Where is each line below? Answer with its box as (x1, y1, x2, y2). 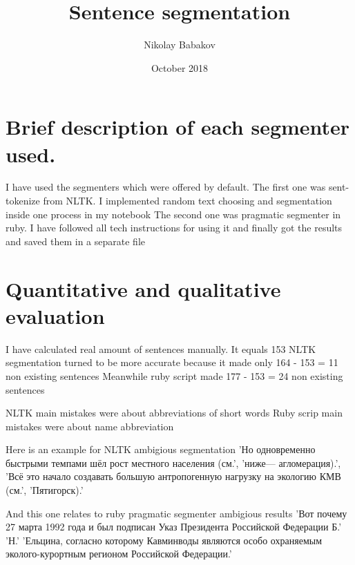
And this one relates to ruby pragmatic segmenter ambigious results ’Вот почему (6, 506, 347, 520)
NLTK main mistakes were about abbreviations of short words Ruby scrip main (6, 405, 343, 420)
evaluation (6, 301, 105, 329)
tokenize (6, 193, 40, 208)
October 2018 (151, 60, 209, 75)
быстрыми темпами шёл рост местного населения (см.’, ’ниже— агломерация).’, (6, 455, 341, 470)
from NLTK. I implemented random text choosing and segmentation (43, 193, 332, 208)
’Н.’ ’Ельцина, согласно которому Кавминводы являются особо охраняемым (6, 533, 323, 547)
